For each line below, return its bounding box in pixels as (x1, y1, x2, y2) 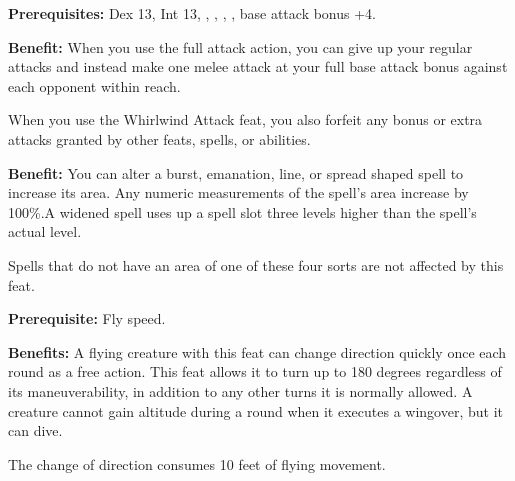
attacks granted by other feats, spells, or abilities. (8, 128, 311, 149)
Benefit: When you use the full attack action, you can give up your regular (8, 36, 473, 57)
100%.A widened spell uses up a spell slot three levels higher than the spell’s (8, 201, 477, 222)
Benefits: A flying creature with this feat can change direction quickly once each (8, 341, 507, 362)
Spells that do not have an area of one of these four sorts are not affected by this (8, 254, 504, 275)
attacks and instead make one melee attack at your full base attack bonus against (8, 56, 508, 77)
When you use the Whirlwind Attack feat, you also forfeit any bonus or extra (8, 109, 483, 130)
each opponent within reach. (8, 75, 181, 96)
